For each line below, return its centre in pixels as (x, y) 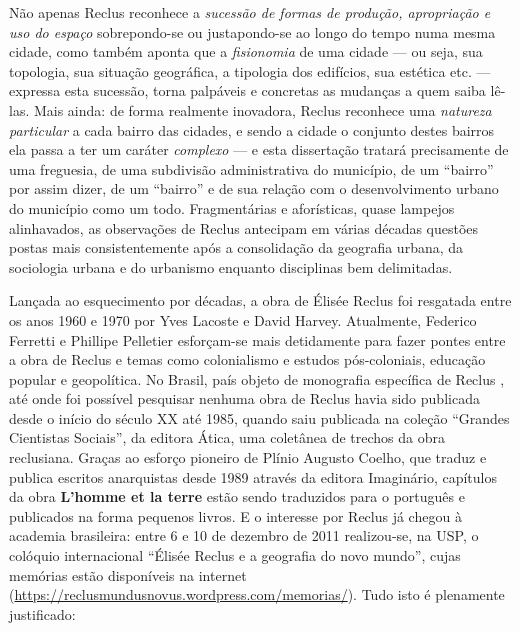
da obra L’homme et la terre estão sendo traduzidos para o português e (237, 496)
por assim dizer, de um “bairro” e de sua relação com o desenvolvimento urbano (254, 188)
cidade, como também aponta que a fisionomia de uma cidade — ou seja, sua (246, 51)
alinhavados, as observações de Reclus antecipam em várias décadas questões (244, 227)
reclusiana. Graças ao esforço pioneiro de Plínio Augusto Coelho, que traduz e (248, 457)
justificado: (42, 613)
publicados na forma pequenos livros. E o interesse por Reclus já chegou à (235, 515)
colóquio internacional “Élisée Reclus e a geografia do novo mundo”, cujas (235, 555)
